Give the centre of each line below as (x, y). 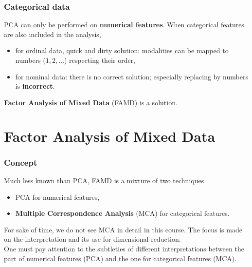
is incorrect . (35, 86)
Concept (21, 162)
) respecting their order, (100, 60)
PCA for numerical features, (57, 197)
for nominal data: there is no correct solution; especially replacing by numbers (132, 76)
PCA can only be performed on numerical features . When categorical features (124, 25)
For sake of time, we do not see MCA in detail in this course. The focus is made (123, 229)
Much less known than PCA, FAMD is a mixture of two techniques (104, 180)
